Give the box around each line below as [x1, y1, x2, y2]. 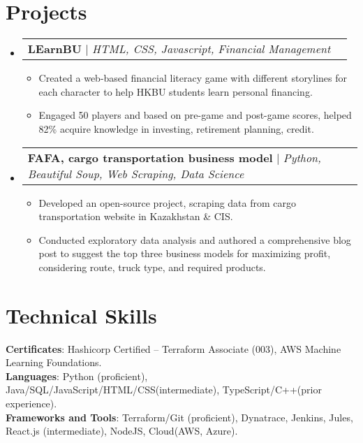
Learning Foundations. [6, 355, 102, 370]
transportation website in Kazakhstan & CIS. [38, 209, 233, 224]
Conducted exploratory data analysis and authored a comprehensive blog [38, 232, 351, 247]
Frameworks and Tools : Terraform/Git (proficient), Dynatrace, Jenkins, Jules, [6, 409, 353, 424]
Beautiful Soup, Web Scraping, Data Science [27, 165, 244, 182]
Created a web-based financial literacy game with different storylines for [38, 71, 347, 85]
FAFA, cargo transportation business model [27, 149, 273, 166]
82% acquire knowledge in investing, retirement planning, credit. [38, 121, 314, 136]
